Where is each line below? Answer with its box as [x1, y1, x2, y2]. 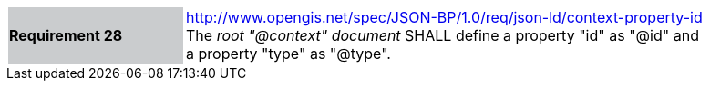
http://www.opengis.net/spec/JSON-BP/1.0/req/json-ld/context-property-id [186, 8, 703, 26]
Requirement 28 [9, 26, 123, 44]
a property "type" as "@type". [186, 44, 391, 63]
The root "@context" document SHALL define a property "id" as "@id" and [186, 26, 699, 44]
